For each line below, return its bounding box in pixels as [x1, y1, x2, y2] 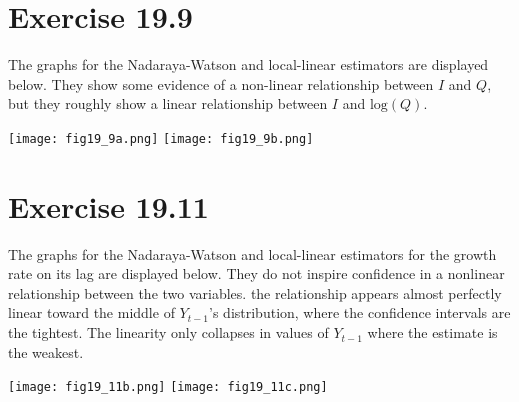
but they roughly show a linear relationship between [8, 93, 328, 114]
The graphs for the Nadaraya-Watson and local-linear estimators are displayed [8, 54, 489, 75]
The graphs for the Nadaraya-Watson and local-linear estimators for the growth [8, 243, 497, 264]
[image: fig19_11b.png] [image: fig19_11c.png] [8, 380, 328, 395]
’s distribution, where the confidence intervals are [209, 302, 511, 323]
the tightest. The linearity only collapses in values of [8, 322, 329, 343]
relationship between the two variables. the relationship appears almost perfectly [8, 282, 502, 303]
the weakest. [8, 341, 84, 362]
